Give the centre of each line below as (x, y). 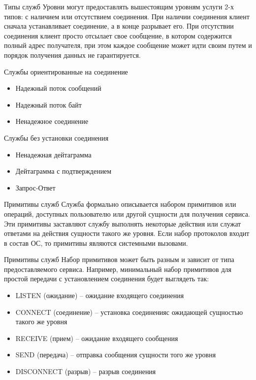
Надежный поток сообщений (58, 88)
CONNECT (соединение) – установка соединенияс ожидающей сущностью (129, 312)
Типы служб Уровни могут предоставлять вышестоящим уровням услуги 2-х (119, 6)
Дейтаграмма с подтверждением (64, 171)
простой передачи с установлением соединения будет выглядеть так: (107, 279)
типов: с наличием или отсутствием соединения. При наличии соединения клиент (127, 16)
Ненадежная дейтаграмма (53, 154)
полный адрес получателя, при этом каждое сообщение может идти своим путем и (128, 45)
